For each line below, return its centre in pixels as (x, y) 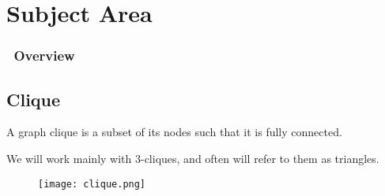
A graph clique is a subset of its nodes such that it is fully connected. (174, 132)
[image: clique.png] (92, 184)
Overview (44, 55)
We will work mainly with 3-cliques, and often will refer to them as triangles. (193, 159)
